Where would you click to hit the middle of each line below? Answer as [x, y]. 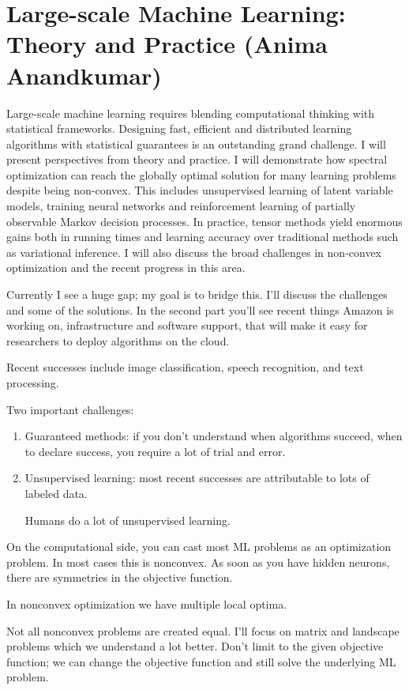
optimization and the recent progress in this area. [126, 268]
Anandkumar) [84, 75]
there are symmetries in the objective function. [120, 577]
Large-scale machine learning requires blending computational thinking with [191, 113]
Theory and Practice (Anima [167, 44]
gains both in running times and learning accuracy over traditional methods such [203, 237]
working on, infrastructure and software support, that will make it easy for [187, 325]
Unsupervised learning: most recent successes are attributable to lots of [197, 478]
